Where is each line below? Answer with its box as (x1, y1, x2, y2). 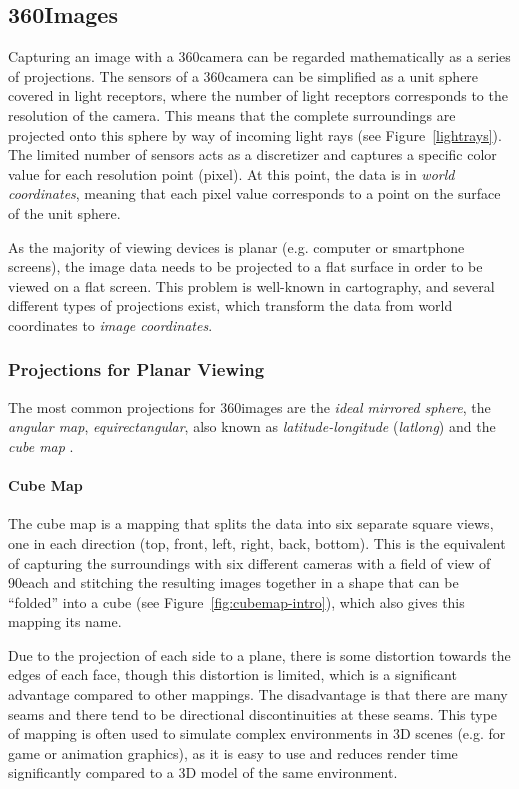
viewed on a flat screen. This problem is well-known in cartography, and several (8, 275, 495, 296)
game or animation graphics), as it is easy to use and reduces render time (8, 742, 458, 763)
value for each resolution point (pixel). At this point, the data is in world (8, 163, 455, 184)
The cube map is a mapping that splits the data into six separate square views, (8, 513, 494, 534)
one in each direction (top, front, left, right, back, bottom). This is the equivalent (8, 532, 506, 553)
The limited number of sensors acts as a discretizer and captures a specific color (8, 144, 497, 165)
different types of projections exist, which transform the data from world (8, 295, 453, 316)
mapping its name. (8, 611, 122, 632)
